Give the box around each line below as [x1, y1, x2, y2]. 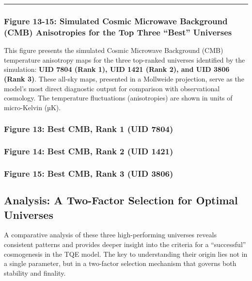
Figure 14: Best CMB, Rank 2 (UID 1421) [4, 145, 173, 157]
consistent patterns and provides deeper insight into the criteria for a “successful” [4, 239, 246, 249]
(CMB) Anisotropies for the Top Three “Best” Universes [4, 26, 232, 38]
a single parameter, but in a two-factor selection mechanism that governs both [4, 258, 236, 268]
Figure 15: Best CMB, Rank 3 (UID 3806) [4, 167, 173, 179]
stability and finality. [4, 267, 66, 278]
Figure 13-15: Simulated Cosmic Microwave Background [4, 15, 228, 27]
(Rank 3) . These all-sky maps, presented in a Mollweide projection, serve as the [4, 73, 244, 83]
